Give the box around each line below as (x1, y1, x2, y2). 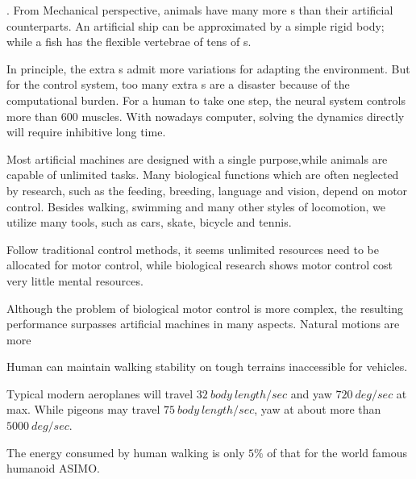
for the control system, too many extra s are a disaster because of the (6, 76, 350, 93)
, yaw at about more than (254, 401, 381, 418)
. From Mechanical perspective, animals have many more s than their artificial (6, 2, 393, 18)
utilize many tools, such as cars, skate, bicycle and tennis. (6, 214, 292, 231)
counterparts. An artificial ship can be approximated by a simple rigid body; (6, 17, 385, 34)
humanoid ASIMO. (6, 460, 100, 477)
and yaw (290, 385, 332, 402)
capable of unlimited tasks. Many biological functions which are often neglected (6, 166, 399, 183)
